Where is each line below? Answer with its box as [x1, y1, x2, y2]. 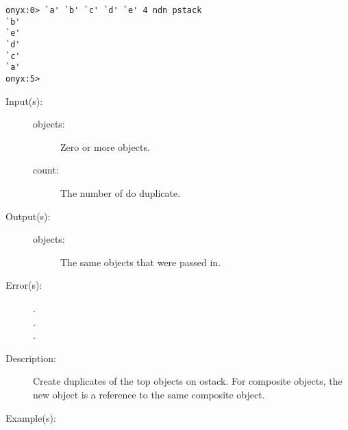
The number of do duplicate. [60, 185, 181, 200]
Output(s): [5, 208, 51, 223]
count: [33, 163, 59, 177]
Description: [5, 350, 56, 365]
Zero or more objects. [60, 139, 150, 154]
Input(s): [5, 93, 43, 108]
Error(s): [5, 278, 42, 292]
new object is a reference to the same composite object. [33, 387, 265, 401]
